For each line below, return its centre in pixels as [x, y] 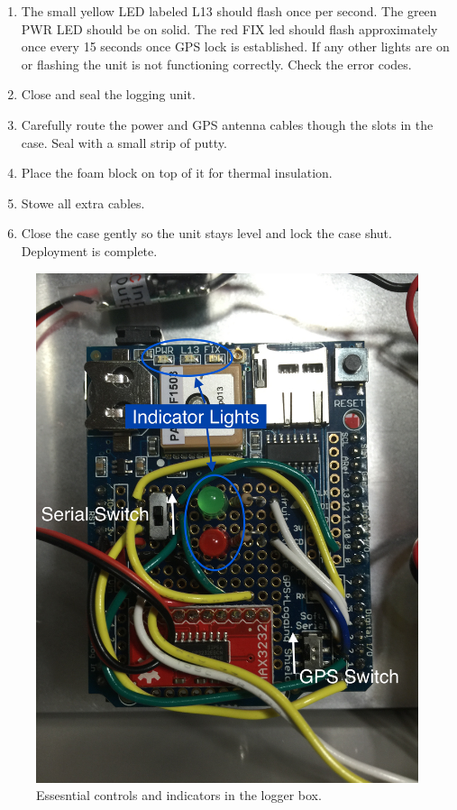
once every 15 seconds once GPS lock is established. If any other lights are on [235, 46]
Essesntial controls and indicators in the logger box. [179, 795]
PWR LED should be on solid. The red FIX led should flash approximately [229, 28]
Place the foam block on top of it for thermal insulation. [177, 173]
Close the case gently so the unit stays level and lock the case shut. [206, 233]
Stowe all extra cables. [83, 202]
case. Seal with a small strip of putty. [124, 142]
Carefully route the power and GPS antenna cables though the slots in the [227, 124]
